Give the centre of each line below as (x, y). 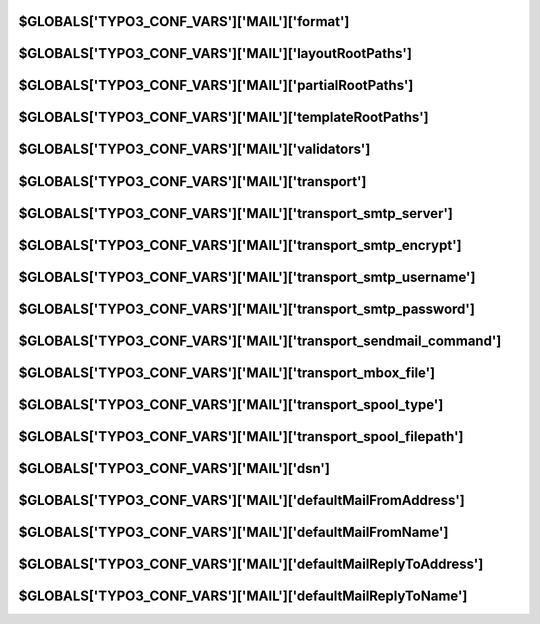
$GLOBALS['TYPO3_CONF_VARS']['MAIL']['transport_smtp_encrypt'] (240, 245)
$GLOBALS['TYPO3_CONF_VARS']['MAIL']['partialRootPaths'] (216, 85)
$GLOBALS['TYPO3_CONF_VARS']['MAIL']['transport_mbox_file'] (226, 372)
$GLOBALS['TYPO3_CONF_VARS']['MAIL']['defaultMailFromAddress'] (241, 500)
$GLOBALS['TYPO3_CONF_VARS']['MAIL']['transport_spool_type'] (231, 404)
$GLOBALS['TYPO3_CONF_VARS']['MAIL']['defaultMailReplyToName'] (243, 595)
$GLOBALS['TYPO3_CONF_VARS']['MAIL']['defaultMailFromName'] (233, 531)
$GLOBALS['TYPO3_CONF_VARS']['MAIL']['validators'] (194, 149)
